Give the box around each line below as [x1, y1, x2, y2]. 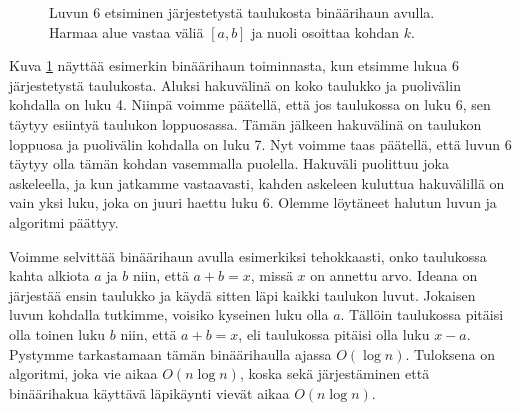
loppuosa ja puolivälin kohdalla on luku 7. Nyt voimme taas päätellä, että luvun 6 [9, 133, 512, 154]
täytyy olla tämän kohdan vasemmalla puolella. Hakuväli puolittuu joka [9, 153, 449, 174]
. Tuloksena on [405, 343, 496, 364]
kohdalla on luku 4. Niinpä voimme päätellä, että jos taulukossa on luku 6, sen [9, 94, 491, 115]
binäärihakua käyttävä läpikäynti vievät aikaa [9, 382, 290, 403]
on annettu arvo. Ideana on [310, 265, 478, 286]
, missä [250, 265, 293, 286]
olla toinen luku [9, 323, 106, 344]
